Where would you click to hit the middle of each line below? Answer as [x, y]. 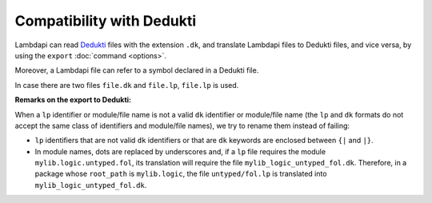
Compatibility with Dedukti [106, 21]
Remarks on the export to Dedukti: [73, 100]
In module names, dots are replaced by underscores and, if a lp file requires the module [180, 151]
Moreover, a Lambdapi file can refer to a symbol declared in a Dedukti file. [137, 70]
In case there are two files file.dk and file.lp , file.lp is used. [127, 85]
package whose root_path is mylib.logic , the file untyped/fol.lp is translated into [181, 174]
